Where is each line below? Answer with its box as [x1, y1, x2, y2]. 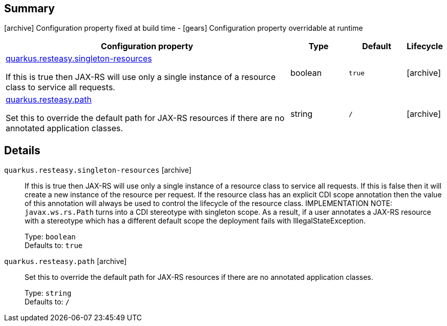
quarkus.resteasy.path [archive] [4, 257, 127, 266]
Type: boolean [25, 232, 76, 241]
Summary [4, 2, 55, 15]
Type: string [25, 289, 72, 298]
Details [4, 144, 40, 157]
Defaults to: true [25, 241, 83, 250]
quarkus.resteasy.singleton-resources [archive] [4, 166, 191, 175]
